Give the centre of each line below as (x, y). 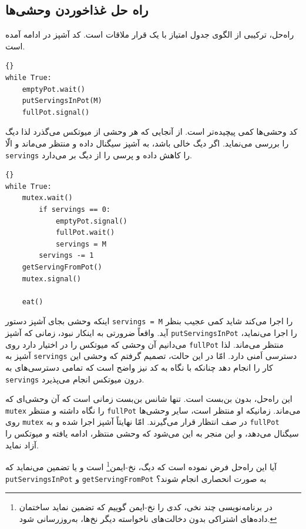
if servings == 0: (75, 209)
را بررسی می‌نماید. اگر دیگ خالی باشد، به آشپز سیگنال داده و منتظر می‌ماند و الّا (147, 143)
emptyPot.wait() (54, 89)
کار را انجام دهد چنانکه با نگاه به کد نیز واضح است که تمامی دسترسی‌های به (139, 367)
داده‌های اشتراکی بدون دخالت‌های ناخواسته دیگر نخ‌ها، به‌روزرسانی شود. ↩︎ (148, 518)
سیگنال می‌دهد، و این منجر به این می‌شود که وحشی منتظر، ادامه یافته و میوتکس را (152, 433)
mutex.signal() (51, 279)
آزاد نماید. (22, 445)
